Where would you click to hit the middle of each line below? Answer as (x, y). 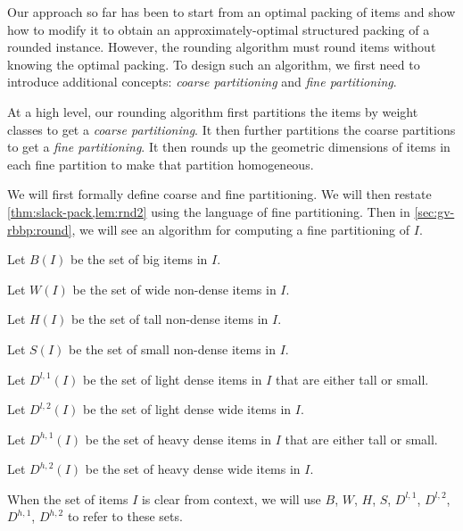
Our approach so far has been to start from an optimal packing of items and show (231, 12)
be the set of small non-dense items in (172, 348)
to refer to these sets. (125, 516)
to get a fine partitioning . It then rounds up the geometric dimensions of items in (229, 147)
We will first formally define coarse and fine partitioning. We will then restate (219, 194)
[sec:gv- (434, 211)
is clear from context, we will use (231, 498)
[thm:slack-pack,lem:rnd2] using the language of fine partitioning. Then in (209, 211)
